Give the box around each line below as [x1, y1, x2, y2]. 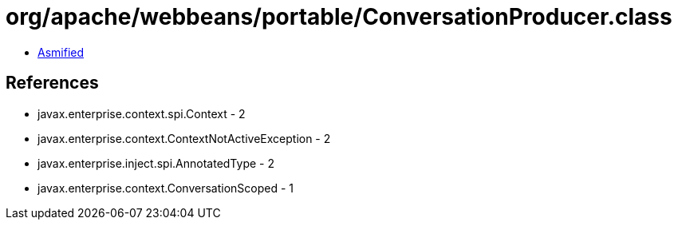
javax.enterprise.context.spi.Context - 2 [37, 106, 246, 121]
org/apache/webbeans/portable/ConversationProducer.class [6, 3, 672, 30]
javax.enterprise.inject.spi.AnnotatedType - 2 [37, 156, 274, 170]
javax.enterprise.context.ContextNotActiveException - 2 [37, 131, 331, 145]
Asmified [37, 45, 85, 59]
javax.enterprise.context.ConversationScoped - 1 [37, 180, 294, 195]
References [6, 73, 99, 93]
